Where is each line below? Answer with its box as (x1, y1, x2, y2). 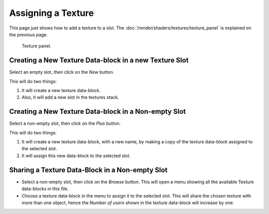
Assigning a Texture (9, 7, 94, 18)
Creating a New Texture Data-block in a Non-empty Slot (9, 107, 186, 116)
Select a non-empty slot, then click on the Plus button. (9, 120, 121, 126)
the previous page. (9, 31, 48, 37)
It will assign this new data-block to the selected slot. (21, 152, 131, 159)
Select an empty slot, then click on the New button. (9, 69, 115, 75)
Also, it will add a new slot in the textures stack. (21, 95, 120, 101)
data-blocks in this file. (21, 186, 69, 192)
